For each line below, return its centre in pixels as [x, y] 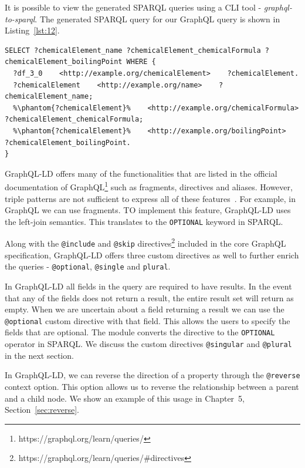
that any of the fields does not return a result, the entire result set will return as [149, 297]
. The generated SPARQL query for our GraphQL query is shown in [157, 18]
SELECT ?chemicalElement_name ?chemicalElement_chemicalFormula [133, 50]
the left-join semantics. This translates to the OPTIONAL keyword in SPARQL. [144, 221]
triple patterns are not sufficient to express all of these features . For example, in [150, 198]
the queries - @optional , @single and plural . [88, 266]
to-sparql [20, 18]
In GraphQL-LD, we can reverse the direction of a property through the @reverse [152, 375]
